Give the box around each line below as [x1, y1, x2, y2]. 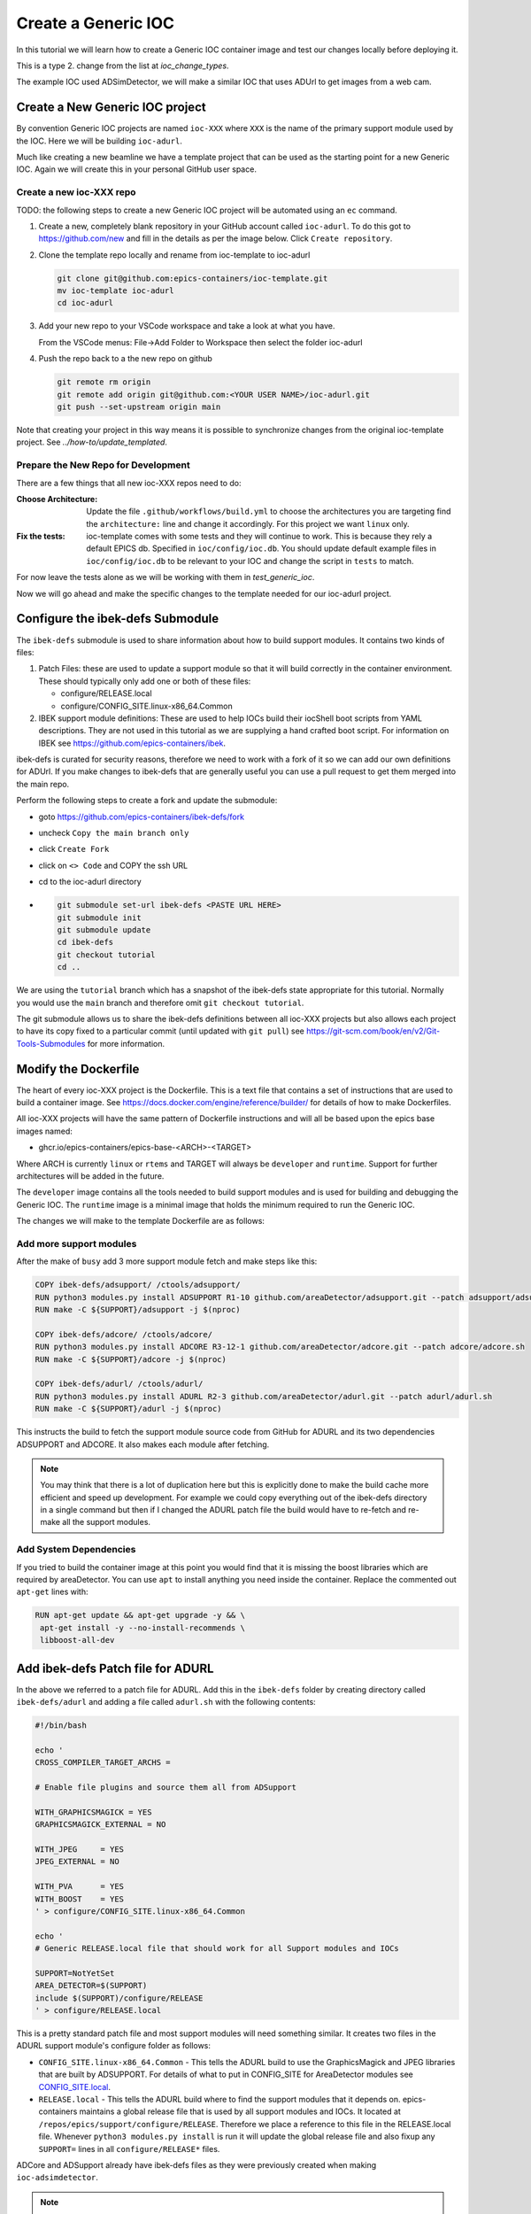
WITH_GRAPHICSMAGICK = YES [35, 1807, 152, 1817]
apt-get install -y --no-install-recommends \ [40, 1622, 245, 1633]
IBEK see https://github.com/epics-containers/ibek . [38, 738, 226, 748]
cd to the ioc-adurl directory [38, 877, 142, 887]
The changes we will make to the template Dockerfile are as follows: [16, 1216, 265, 1227]
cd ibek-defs [57, 937, 114, 948]
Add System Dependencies [16, 1544, 136, 1556]
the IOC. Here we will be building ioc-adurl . [16, 135, 183, 146]
